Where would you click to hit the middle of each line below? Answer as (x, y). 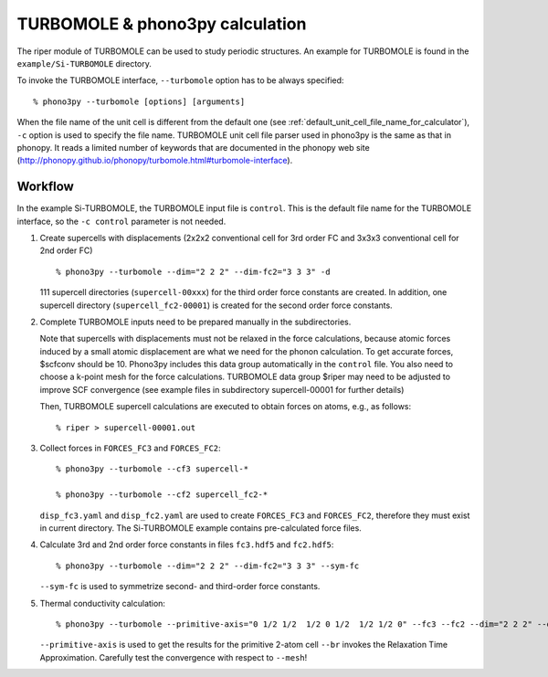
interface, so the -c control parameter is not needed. (121, 221)
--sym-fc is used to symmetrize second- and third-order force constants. (180, 587)
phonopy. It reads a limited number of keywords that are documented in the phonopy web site (193, 147)
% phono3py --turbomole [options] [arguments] (139, 101)
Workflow (46, 187)
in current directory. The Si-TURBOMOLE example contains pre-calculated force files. (201, 528)
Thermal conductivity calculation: (103, 603)
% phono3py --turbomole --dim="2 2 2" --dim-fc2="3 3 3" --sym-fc (208, 566)
